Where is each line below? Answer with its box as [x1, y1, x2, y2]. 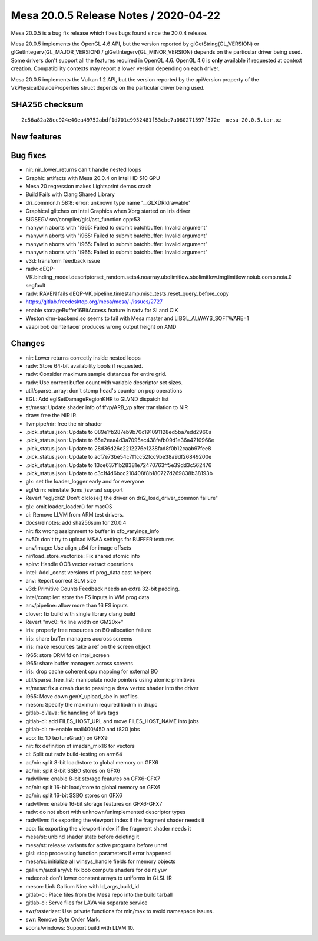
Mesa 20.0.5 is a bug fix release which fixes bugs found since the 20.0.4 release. [11, 30, 208, 37]
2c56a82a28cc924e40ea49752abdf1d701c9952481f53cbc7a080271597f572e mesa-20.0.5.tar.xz [21, 117, 283, 123]
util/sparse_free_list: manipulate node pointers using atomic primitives [25, 676, 196, 683]
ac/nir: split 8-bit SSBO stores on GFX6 [25, 767, 121, 775]
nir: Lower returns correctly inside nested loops [25, 354, 141, 361]
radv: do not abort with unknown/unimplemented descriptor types [25, 809, 186, 816]
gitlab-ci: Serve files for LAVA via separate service [25, 899, 148, 906]
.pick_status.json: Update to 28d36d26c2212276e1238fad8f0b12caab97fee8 [25, 445, 211, 452]
